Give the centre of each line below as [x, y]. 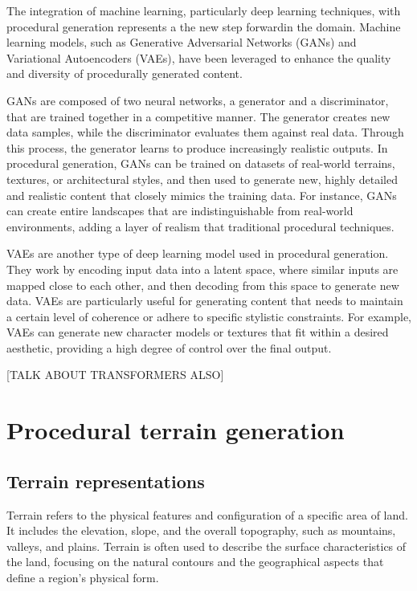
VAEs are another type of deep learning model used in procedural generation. [198, 253]
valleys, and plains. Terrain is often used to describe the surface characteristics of [206, 546]
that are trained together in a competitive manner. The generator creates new [198, 116]
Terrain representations [106, 481]
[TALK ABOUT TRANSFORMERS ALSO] [115, 375]
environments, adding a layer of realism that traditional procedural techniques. [200, 226]
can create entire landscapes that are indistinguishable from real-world [180, 211]
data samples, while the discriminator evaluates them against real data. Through [205, 132]
